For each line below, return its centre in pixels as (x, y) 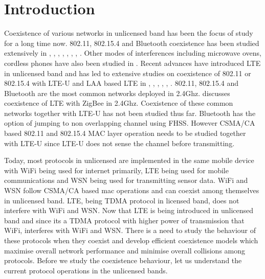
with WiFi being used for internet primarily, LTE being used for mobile (116, 170)
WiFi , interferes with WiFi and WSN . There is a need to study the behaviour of (130, 230)
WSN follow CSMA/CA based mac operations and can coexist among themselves (132, 190)
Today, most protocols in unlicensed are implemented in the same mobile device (129, 160)
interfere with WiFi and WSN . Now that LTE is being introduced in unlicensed (129, 210)
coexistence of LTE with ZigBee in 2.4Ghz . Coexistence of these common (119, 103)
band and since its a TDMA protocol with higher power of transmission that (124, 220)
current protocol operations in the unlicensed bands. (86, 270)
